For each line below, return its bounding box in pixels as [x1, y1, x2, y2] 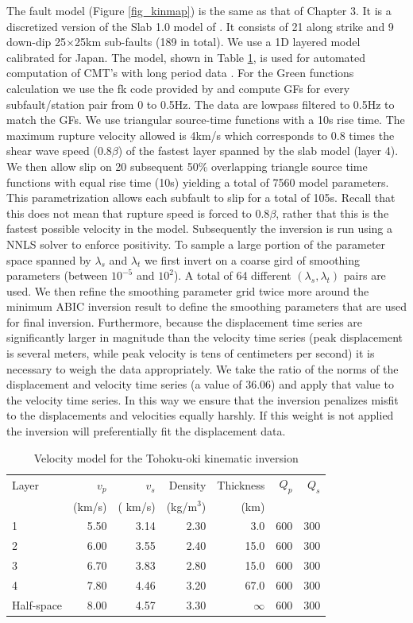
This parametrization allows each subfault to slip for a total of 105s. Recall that [6, 189, 396, 206]
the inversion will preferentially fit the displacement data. [6, 423, 286, 439]
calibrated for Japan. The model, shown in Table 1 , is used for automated [6, 48, 366, 65]
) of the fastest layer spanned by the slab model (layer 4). [118, 142, 399, 159]
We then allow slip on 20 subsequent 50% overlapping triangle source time [6, 157, 368, 174]
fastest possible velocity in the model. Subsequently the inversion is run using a [6, 220, 393, 237]
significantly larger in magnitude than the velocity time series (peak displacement [6, 329, 403, 346]
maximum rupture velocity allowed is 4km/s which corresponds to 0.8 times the [6, 126, 395, 143]
